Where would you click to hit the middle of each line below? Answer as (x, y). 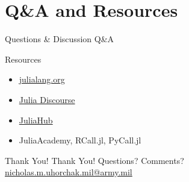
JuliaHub (36, 120)
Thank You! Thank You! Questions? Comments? (94, 160)
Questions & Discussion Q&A (60, 39)
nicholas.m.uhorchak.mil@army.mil (69, 172)
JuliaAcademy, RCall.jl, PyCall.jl (80, 140)
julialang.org (42, 79)
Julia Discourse (47, 99)
